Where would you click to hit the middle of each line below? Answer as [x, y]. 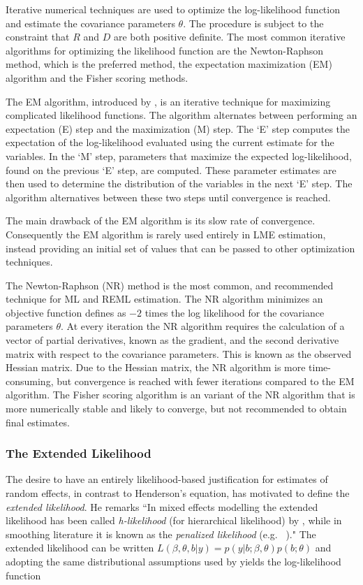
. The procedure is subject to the [253, 23]
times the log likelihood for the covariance [235, 312]
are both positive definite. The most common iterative [229, 37]
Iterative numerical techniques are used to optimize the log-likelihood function [173, 9]
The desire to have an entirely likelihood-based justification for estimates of [167, 479]
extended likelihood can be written [80, 548]
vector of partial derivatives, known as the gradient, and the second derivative [172, 340]
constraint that [38, 37]
